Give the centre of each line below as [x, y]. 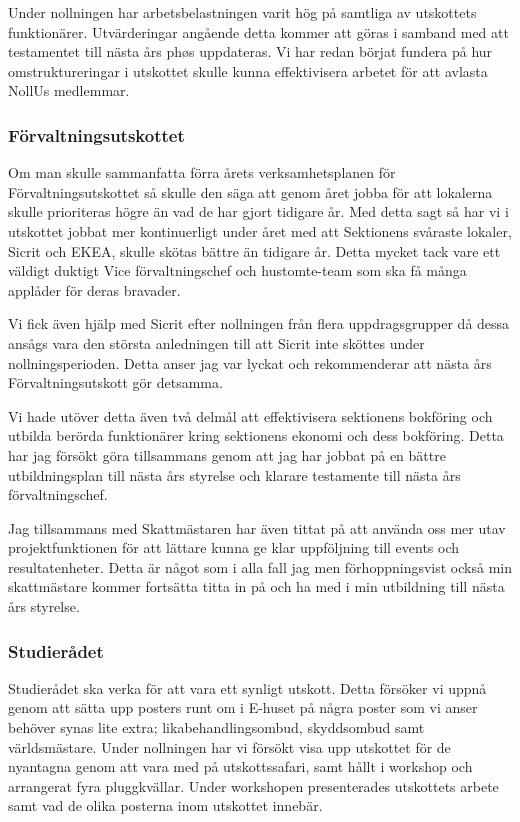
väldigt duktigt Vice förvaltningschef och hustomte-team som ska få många [237, 270]
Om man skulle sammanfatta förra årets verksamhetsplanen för [202, 172]
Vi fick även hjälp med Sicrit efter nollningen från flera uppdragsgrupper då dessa [259, 323]
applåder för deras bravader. [94, 289]
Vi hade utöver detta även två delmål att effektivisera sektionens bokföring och [250, 415]
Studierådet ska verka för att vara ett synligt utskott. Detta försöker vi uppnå [247, 687]
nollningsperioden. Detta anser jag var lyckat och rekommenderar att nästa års [250, 362]
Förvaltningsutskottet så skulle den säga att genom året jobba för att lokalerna [250, 191]
